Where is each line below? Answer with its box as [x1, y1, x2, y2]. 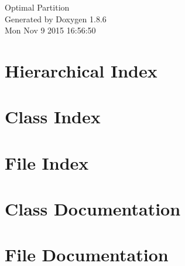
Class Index [5, 105, 101, 129]
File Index [5, 150, 89, 174]
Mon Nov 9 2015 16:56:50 [5, 24, 96, 36]
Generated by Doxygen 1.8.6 [5, 12, 107, 25]
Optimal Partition [5, 1, 70, 13]
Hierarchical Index [5, 58, 157, 82]
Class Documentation [5, 197, 181, 221]
